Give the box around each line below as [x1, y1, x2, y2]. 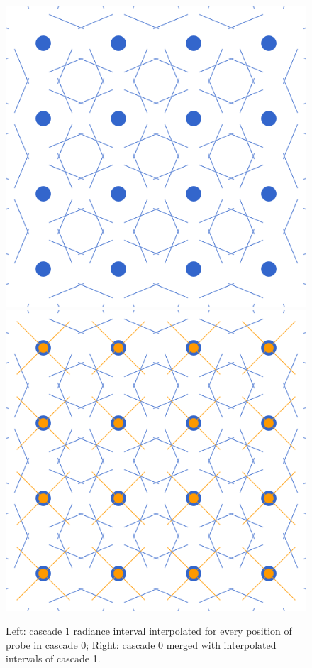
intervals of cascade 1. [6, 651, 101, 666]
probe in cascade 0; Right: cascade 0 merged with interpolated [6, 637, 277, 652]
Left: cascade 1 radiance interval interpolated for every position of [6, 623, 292, 638]
